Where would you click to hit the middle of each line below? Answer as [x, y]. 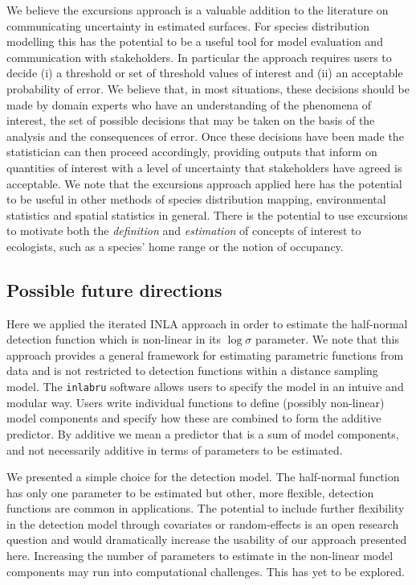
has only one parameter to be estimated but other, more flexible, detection [190, 492]
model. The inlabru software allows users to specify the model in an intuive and [205, 387]
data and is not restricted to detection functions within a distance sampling [192, 371]
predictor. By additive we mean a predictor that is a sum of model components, [203, 433]
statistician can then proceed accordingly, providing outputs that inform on [192, 152]
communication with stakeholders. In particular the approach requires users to [199, 57]
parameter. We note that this [327, 339]
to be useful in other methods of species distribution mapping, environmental [196, 199]
